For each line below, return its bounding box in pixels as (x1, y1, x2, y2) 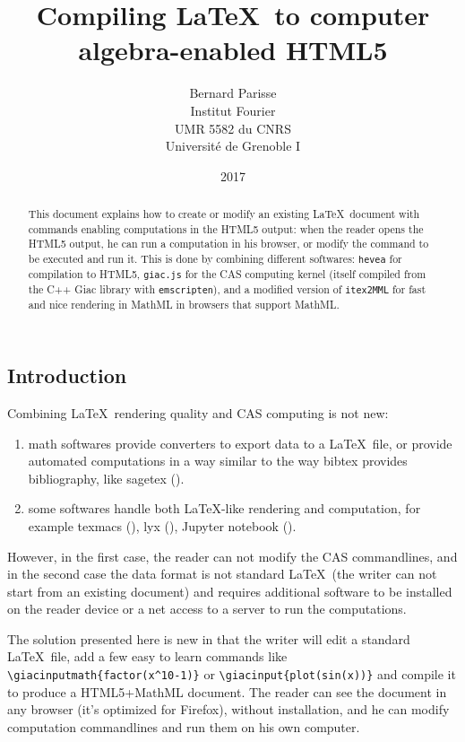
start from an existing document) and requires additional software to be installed (7, 581, 452, 600)
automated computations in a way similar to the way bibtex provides (28, 451, 408, 470)
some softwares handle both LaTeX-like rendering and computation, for (28, 499, 421, 518)
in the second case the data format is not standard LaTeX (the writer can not (7, 564, 437, 583)
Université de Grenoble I (165, 136, 301, 155)
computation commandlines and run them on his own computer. (7, 717, 360, 736)
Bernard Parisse (189, 83, 277, 102)
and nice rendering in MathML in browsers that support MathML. (28, 297, 340, 312)
